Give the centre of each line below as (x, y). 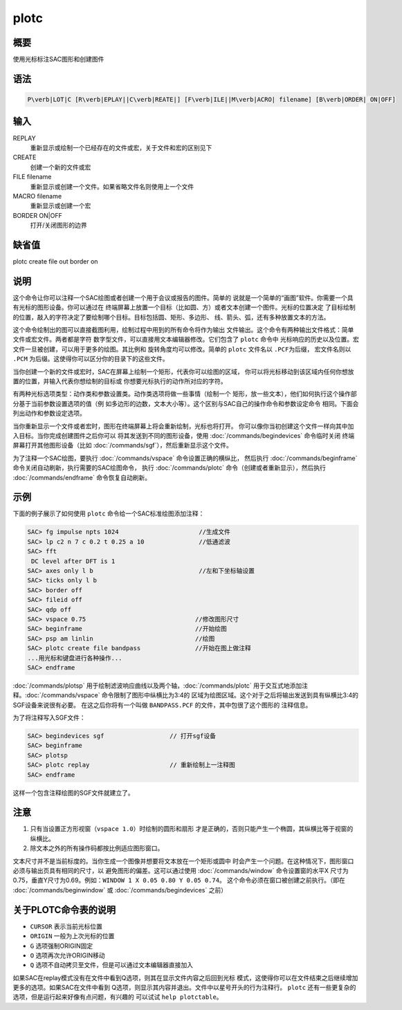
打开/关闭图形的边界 (59, 226)
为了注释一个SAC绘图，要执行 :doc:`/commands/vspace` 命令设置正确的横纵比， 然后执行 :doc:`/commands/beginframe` (185, 458)
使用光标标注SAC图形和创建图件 (58, 59)
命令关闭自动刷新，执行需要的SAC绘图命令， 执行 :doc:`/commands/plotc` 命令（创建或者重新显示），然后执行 (170, 468)
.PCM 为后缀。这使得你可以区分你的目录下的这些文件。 (91, 359)
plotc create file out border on (55, 261)
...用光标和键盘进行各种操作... (75, 658)
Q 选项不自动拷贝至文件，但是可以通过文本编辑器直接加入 (112, 965)
